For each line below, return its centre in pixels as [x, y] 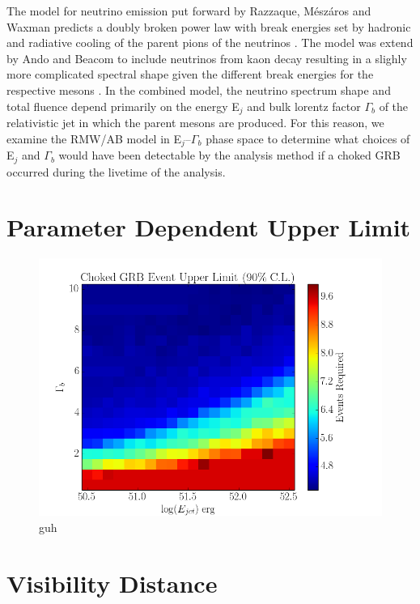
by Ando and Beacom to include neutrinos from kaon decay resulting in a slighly [207, 58]
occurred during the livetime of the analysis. [116, 171]
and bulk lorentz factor [304, 106]
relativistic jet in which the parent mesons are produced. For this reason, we [195, 123]
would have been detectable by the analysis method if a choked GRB [229, 155]
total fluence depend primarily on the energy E [123, 106]
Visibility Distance [112, 583]
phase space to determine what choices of [308, 138]
